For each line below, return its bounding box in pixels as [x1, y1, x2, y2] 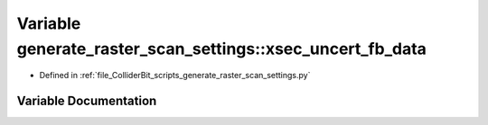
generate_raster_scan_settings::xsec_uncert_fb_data [16, 39, 427, 58]
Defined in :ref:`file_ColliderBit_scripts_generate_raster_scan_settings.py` [39, 70, 311, 81]
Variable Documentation [16, 94, 157, 109]
